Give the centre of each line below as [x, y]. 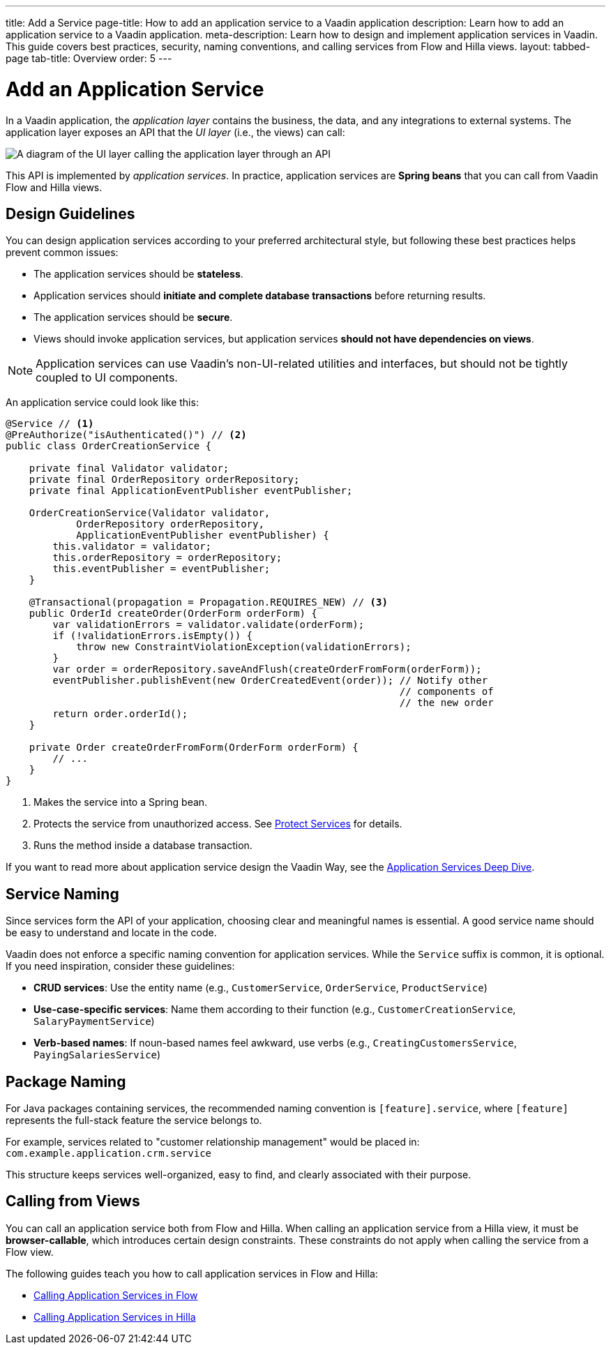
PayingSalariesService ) [97, 1055]
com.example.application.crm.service [109, 1154]
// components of [446, 692]
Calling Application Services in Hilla [115, 1317]
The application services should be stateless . [138, 274]
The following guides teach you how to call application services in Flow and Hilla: [192, 1273]
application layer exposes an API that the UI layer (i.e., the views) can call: [175, 132]
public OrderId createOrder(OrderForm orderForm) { [173, 614]
